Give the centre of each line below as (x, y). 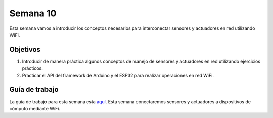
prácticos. (32, 68)
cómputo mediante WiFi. (35, 108)
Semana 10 (33, 13)
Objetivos (25, 49)
